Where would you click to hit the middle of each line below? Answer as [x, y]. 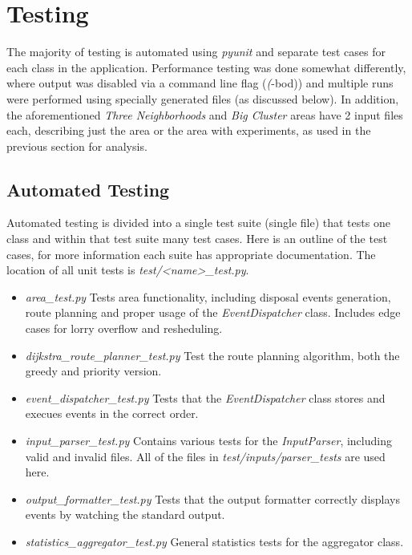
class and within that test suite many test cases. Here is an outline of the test [197, 239]
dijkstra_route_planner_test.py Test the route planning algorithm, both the [212, 355]
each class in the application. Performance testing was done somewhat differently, [206, 67]
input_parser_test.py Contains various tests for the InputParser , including [208, 441]
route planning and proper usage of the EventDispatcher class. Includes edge [213, 312]
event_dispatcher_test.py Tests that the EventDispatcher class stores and [205, 397]
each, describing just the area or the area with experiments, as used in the [189, 130]
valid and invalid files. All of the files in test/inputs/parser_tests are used [205, 456]
